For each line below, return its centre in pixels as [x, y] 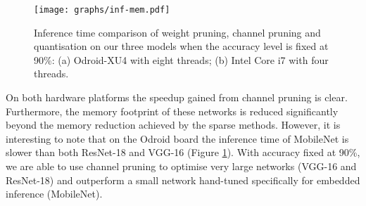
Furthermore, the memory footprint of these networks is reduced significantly [172, 111]
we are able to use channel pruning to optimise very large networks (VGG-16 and [181, 166]
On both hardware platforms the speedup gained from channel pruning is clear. [177, 97]
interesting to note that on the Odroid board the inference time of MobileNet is [177, 138]
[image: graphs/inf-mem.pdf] [102, 10]
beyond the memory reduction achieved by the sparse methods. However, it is [173, 125]
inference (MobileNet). [54, 194]
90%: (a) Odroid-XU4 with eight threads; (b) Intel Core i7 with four [181, 59]
